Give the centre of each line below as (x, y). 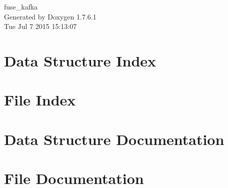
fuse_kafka (21, 6)
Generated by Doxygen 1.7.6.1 (50, 16)
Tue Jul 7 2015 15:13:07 (40, 26)
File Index (40, 100)
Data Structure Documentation (114, 139)
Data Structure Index (80, 60)
